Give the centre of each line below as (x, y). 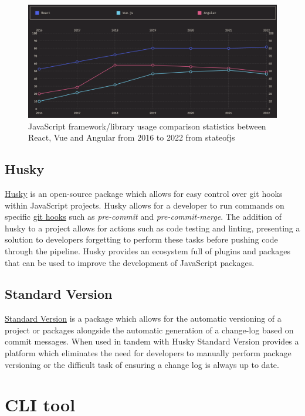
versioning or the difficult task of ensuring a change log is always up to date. (142, 364)
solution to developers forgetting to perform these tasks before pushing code (141, 239)
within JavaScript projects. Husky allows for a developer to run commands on (145, 205)
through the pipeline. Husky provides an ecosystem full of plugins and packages (148, 250)
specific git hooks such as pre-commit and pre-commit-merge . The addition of (143, 216)
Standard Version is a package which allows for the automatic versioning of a (143, 318)
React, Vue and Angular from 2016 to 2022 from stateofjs (132, 137)
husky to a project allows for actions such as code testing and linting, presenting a (152, 228)
